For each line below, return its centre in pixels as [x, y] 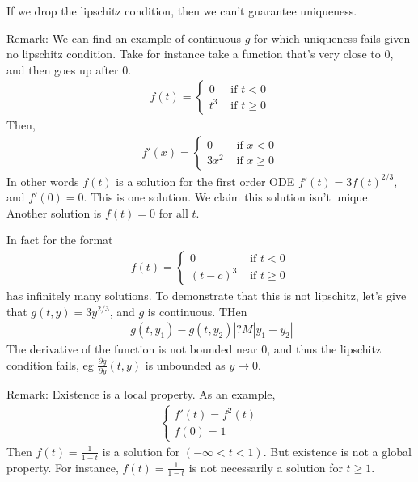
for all [173, 212]
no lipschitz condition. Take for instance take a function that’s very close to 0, [200, 54]
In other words [43, 181]
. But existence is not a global [337, 451]
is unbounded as [185, 364]
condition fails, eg [50, 364]
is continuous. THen [197, 311]
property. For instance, [63, 467]
